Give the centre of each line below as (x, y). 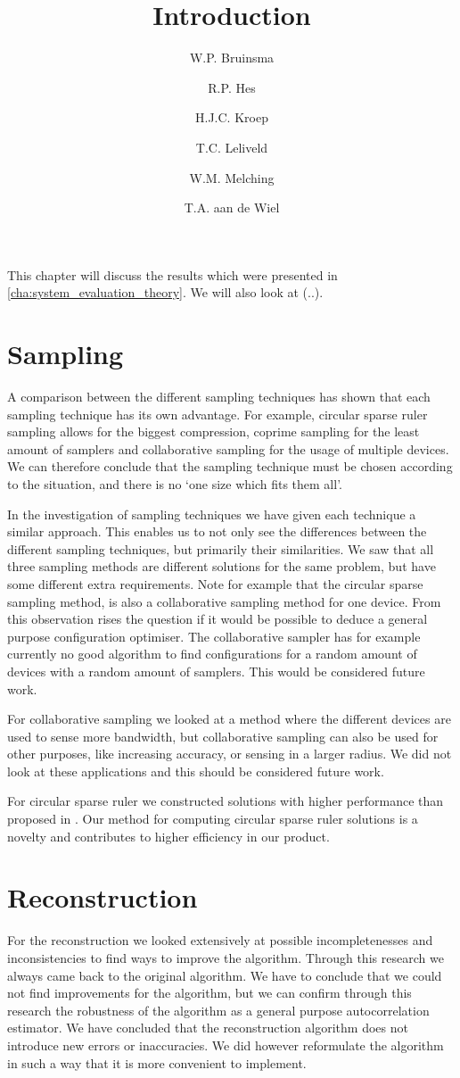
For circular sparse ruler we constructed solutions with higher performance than (226, 801)
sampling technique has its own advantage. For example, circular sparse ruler (218, 414)
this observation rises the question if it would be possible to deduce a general (218, 619)
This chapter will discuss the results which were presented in (172, 274)
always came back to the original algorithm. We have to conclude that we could (225, 975)
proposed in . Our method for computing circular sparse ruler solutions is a (213, 819)
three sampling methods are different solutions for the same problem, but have (222, 566)
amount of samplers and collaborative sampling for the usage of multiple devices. (228, 448)
